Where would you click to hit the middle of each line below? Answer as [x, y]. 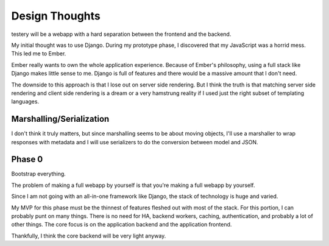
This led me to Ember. [39, 54]
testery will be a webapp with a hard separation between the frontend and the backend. [121, 34]
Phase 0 [27, 159]
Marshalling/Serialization [60, 119]
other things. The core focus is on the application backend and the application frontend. [122, 225]
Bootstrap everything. [39, 174]
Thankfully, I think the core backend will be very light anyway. [89, 236]
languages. [25, 102]
